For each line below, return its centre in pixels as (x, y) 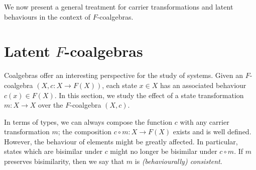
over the (51, 105)
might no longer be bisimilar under (164, 151)
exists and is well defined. (212, 132)
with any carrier (205, 121)
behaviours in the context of (47, 16)
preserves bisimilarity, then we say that (64, 161)
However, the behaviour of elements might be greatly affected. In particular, (121, 141)
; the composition (85, 132)
